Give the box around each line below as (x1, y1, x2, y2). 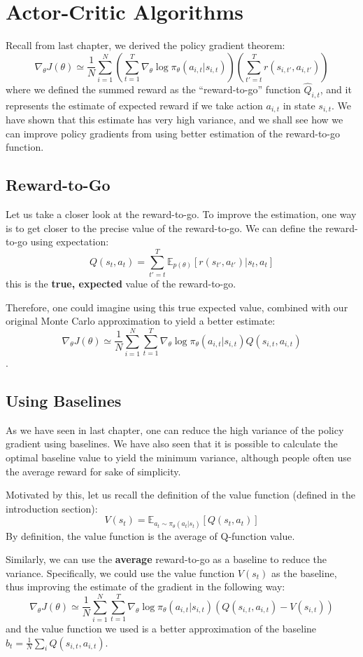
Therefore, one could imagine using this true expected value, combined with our (6, 299, 348, 314)
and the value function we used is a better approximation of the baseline (6, 621, 317, 636)
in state (283, 97, 315, 112)
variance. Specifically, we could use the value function (6, 565, 235, 580)
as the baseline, (271, 565, 337, 580)
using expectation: (30, 234, 109, 249)
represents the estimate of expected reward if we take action (6, 97, 263, 112)
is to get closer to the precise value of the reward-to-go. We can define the (6, 220, 322, 235)
